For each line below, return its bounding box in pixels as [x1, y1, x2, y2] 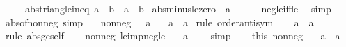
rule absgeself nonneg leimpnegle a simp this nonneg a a [5, 28, 340, 43]
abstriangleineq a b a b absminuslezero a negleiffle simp [24, 1, 331, 15]
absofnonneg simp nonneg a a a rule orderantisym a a [5, 15, 314, 29]
